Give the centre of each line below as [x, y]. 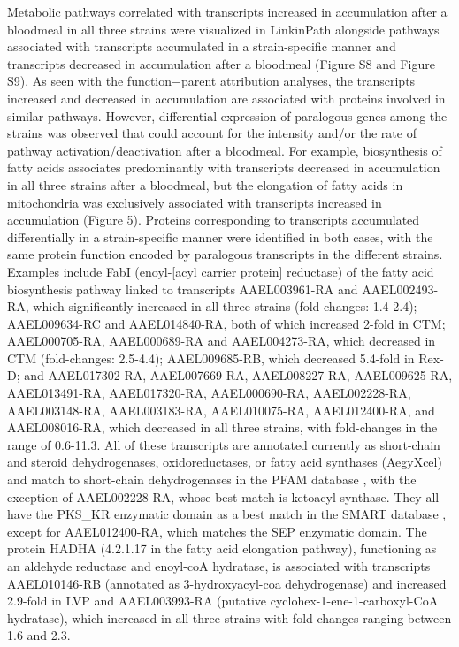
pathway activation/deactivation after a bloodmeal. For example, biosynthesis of [225, 150]
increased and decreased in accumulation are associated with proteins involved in [226, 98]
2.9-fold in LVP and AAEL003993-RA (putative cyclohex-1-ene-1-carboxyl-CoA [223, 601]
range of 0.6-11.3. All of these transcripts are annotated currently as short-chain [224, 444]
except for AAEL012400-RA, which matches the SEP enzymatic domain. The [217, 531]
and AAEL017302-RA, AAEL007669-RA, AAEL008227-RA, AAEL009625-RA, [238, 375]
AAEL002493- [400, 289]
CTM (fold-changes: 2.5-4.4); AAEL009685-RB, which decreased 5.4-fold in [211, 358]
